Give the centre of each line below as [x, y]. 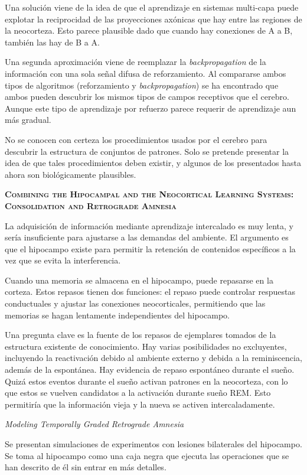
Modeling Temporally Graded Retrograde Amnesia [94, 424]
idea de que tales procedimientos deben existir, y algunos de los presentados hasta [153, 163]
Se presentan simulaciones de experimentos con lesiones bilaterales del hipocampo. [153, 444]
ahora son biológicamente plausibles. [71, 174]
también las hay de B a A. [52, 42]
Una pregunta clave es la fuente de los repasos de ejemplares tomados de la [141, 335]
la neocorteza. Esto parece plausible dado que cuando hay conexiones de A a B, [149, 30]
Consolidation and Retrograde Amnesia [91, 205]
